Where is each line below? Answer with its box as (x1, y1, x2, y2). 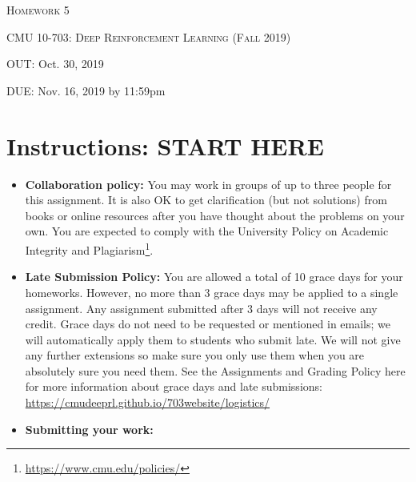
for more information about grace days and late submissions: (25, 378, 322, 395)
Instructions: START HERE (6, 129, 324, 162)
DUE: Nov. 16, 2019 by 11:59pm (6, 82, 166, 98)
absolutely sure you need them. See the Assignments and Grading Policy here (25, 362, 406, 379)
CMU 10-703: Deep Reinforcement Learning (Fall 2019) (6, 28, 291, 45)
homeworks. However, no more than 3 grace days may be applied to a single (25, 283, 398, 300)
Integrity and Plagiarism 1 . (25, 239, 154, 258)
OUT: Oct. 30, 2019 (6, 55, 104, 72)
